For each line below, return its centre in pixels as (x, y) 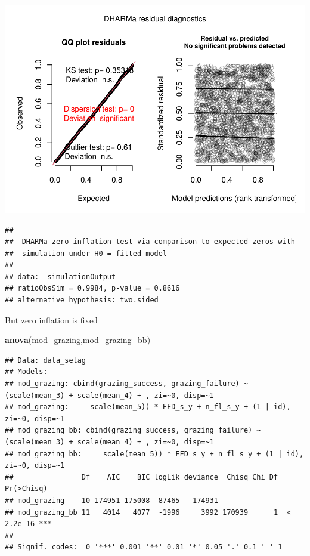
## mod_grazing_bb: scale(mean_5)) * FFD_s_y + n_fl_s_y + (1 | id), (154, 454)
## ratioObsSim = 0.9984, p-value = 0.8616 (92, 288)
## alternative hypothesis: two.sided (82, 300)
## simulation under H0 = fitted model (86, 253)
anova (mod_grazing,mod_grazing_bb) (78, 340)
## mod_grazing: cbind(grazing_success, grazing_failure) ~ (127, 384)
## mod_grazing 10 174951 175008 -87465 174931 (111, 500)
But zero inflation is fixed (51, 319)
